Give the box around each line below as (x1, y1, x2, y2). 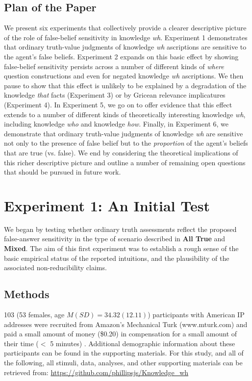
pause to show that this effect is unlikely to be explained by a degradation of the (4, 80, 247, 90)
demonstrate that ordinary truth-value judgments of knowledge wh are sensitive (4, 128, 243, 138)
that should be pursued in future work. (4, 167, 121, 177)
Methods (4, 286, 50, 302)
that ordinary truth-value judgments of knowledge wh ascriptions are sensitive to (4, 42, 247, 52)
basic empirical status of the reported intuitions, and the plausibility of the (4, 253, 229, 263)
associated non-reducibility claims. (4, 262, 107, 273)
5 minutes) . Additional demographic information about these (50, 338, 235, 348)
